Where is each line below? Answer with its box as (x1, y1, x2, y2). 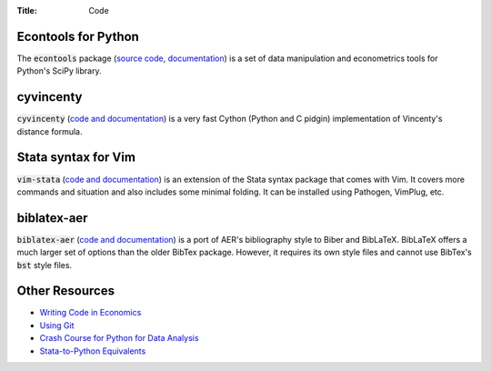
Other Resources (16, 283, 115, 299)
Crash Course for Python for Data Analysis (39, 333, 199, 344)
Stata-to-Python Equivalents (39, 346, 146, 356)
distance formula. (16, 125, 83, 136)
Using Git (39, 319, 75, 331)
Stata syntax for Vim (16, 150, 136, 165)
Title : (16, 5, 38, 15)
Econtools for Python (16, 28, 140, 45)
